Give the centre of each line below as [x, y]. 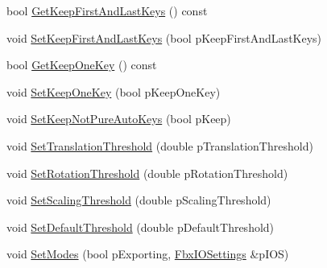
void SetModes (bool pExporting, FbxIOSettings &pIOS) [148, 254]
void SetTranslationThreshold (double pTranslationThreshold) [160, 145]
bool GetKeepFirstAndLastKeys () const [107, 10]
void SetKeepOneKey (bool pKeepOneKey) [114, 91]
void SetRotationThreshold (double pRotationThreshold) [147, 173]
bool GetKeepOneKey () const [82, 65]
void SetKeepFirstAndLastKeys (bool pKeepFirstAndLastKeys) [164, 37]
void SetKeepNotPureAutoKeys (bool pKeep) [119, 119]
